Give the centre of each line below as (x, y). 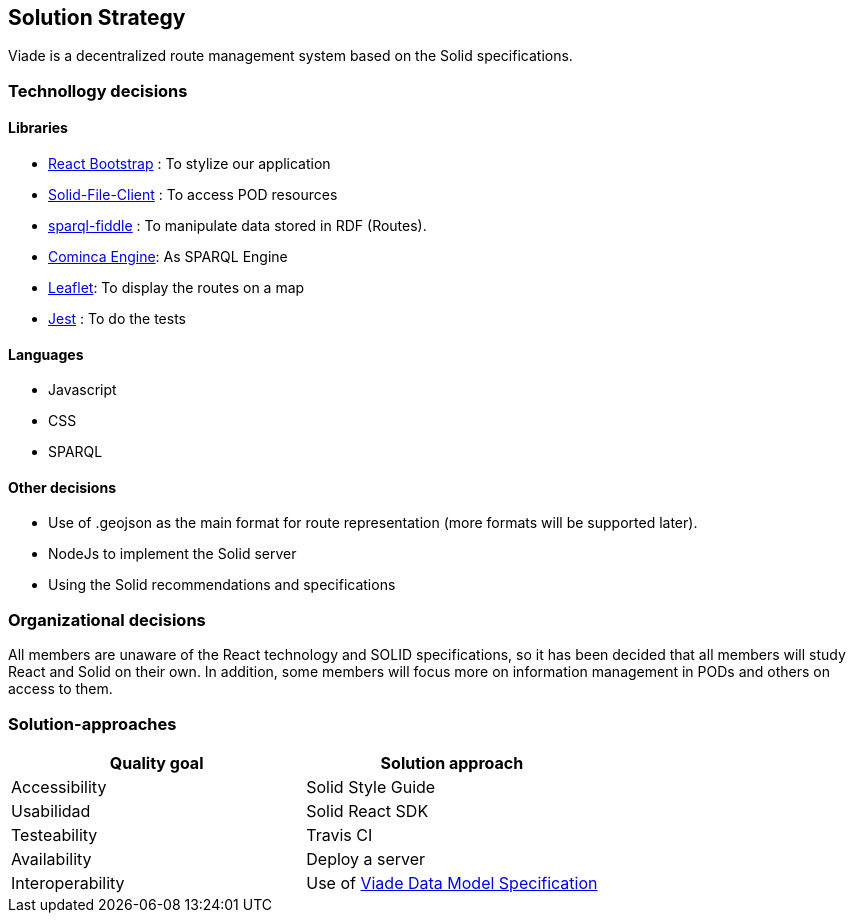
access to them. (60, 689)
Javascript (82, 390)
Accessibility (59, 786)
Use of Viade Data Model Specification (452, 882)
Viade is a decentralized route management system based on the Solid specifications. (290, 56)
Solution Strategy (97, 17)
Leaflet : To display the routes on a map (176, 288)
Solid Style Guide (371, 786)
